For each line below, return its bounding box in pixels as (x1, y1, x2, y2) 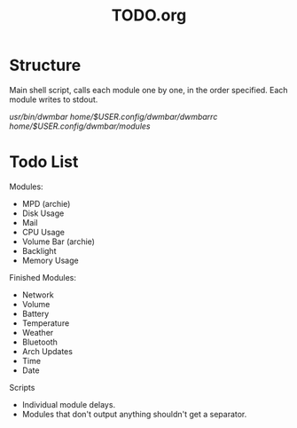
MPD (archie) (21, 198, 71, 209)
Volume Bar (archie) (21, 236, 96, 247)
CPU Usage (21, 226, 65, 237)
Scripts (9, 382, 35, 392)
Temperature (21, 317, 70, 329)
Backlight (21, 245, 57, 256)
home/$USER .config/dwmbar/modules (9, 121, 151, 131)
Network (21, 289, 55, 300)
